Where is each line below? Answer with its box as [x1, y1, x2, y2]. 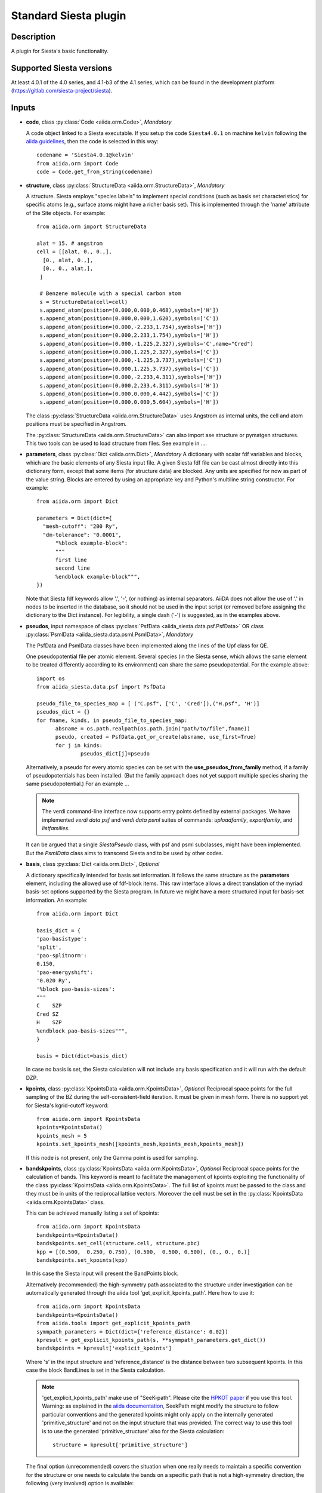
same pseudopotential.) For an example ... [26, 780, 129, 788]
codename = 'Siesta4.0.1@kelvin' [36, 152, 134, 158]
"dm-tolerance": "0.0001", [42, 532, 122, 538]
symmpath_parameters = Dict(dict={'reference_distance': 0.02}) [36, 1328, 229, 1335]
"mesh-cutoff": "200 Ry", [42, 523, 119, 530]
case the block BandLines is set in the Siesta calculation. [26, 1366, 165, 1374]
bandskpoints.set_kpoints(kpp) [36, 1257, 128, 1263]
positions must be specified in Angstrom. [26, 420, 127, 428]
